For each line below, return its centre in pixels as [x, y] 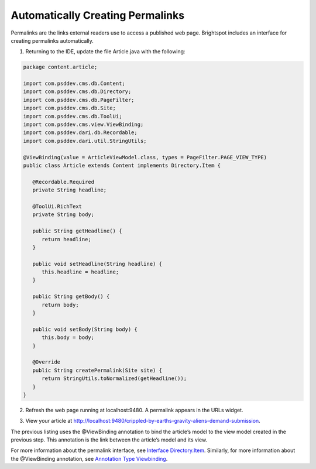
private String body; [63, 215]
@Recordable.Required [63, 182]
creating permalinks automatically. [52, 40]
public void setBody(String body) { [85, 329]
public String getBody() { [71, 297]
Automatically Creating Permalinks [97, 15]
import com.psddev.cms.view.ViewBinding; [83, 125]
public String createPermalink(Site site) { [97, 370]
